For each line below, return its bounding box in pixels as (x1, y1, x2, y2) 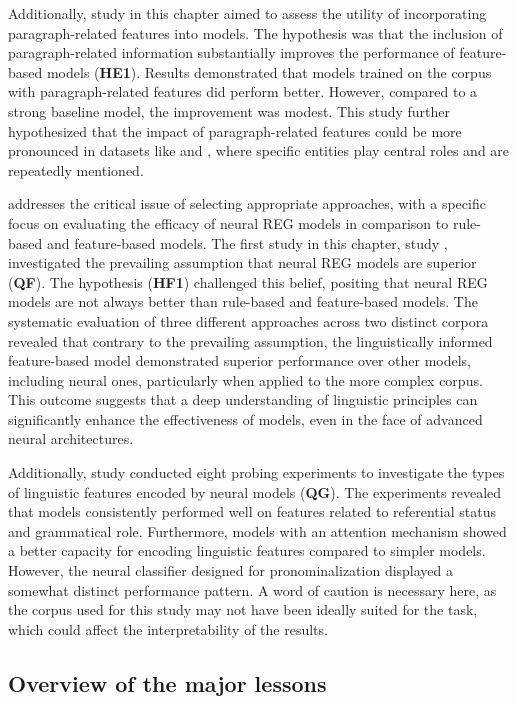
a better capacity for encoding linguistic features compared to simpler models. (8, 540, 486, 561)
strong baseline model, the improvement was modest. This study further (8, 100, 450, 121)
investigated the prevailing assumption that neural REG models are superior (8, 252, 477, 273)
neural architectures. (8, 428, 134, 449)
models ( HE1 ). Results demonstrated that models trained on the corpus (46, 61, 492, 82)
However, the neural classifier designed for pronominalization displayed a (8, 560, 454, 581)
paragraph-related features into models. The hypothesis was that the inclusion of (8, 22, 503, 43)
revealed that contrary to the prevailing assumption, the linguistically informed (8, 330, 493, 351)
